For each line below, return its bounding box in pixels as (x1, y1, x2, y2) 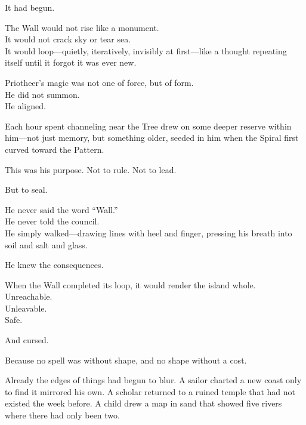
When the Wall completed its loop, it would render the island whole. (5, 278, 256, 291)
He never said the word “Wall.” (5, 203, 118, 215)
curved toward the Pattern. (5, 143, 104, 155)
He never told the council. (5, 215, 100, 227)
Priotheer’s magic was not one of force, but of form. (5, 76, 194, 88)
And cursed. (5, 334, 49, 346)
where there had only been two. (5, 409, 120, 421)
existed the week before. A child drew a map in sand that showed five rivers (5, 397, 282, 409)
